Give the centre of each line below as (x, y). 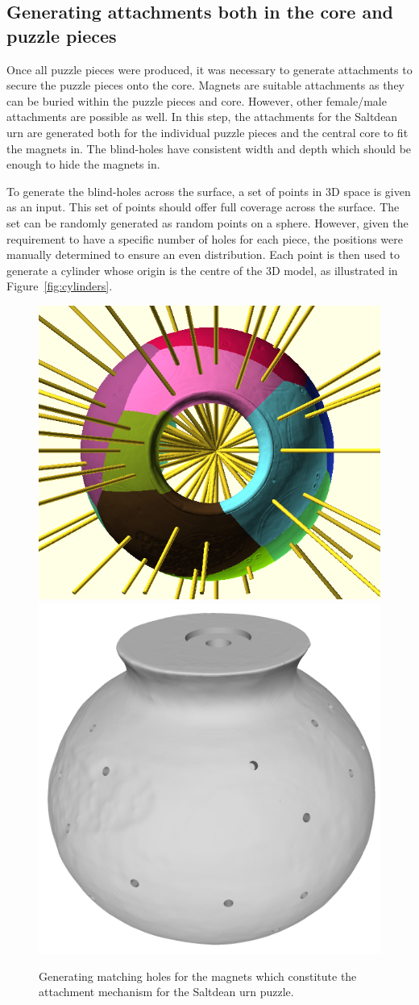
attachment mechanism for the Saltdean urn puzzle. (166, 992)
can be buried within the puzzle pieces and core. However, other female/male (197, 100)
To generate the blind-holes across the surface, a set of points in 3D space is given (209, 191)
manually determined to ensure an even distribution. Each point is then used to (203, 254)
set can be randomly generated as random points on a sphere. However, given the (207, 222)
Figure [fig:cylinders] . (60, 286)
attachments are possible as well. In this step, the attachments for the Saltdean (202, 117)
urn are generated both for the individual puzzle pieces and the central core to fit (207, 132)
